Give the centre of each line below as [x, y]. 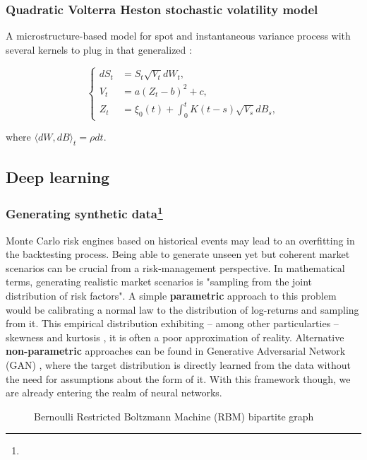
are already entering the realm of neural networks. [114, 393]
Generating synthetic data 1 [84, 213]
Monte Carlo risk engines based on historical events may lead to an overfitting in [180, 240]
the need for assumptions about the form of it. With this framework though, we [178, 378]
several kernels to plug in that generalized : [99, 49]
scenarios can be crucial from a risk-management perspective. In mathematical [175, 267]
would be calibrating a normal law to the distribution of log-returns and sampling [182, 309]
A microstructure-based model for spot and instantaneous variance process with [178, 36]
